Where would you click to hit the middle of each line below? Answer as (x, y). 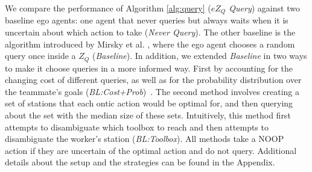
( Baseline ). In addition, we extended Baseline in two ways (199, 56)
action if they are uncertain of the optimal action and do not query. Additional (151, 150)
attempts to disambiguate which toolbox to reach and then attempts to (137, 127)
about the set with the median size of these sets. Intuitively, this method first (148, 115)
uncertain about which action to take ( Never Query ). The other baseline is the (150, 32)
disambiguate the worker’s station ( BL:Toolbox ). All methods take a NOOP (145, 139)
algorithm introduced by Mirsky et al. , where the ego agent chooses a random (150, 44)
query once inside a (40, 56)
